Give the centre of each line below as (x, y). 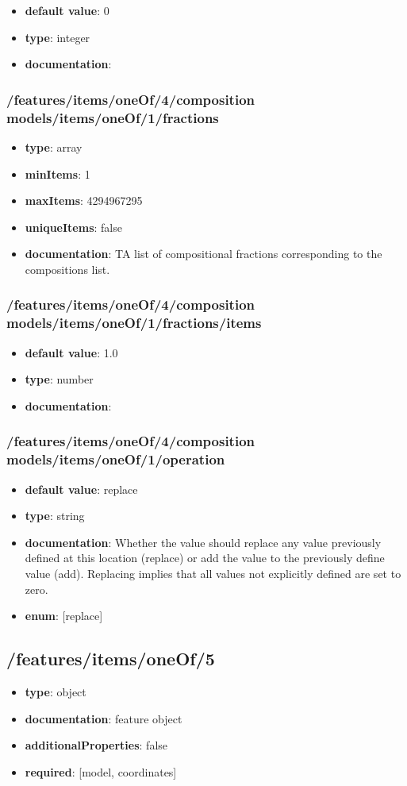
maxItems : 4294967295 (84, 200)
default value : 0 (67, 10)
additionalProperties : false (96, 745)
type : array (54, 146)
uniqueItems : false (73, 227)
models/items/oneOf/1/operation (116, 459)
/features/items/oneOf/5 (111, 659)
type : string (55, 516)
